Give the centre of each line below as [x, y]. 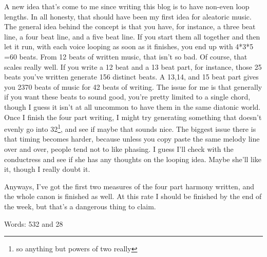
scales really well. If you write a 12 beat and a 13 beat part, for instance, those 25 [133, 66]
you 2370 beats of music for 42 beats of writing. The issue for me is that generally [133, 86]
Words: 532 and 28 [34, 223]
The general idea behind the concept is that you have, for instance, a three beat [130, 26]
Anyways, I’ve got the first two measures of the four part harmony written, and [129, 186]
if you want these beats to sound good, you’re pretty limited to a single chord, [127, 97]
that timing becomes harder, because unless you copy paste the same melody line [132, 139]
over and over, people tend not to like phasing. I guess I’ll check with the [119, 149]
